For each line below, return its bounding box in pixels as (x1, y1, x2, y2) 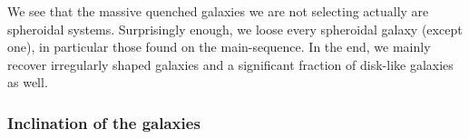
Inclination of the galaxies (7, 111, 200, 134)
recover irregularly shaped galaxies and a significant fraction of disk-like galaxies (7, 55, 454, 74)
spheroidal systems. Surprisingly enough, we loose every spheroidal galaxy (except (7, 19, 463, 38)
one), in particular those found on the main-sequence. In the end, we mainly (7, 37, 431, 56)
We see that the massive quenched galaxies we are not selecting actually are (7, 2, 429, 20)
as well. (7, 73, 48, 92)
